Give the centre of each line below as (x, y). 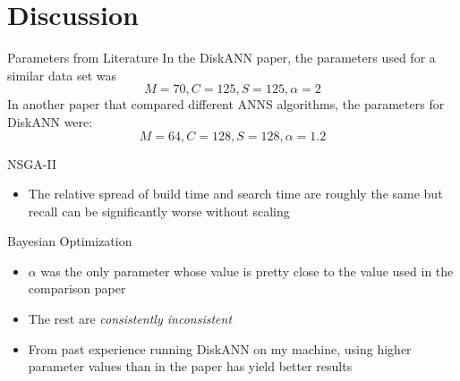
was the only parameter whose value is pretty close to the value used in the (247, 271)
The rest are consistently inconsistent (130, 319)
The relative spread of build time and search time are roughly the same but (235, 194)
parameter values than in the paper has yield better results (190, 366)
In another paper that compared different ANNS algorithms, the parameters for (226, 104)
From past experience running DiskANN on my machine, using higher (220, 348)
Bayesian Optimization (70, 241)
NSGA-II (32, 163)
